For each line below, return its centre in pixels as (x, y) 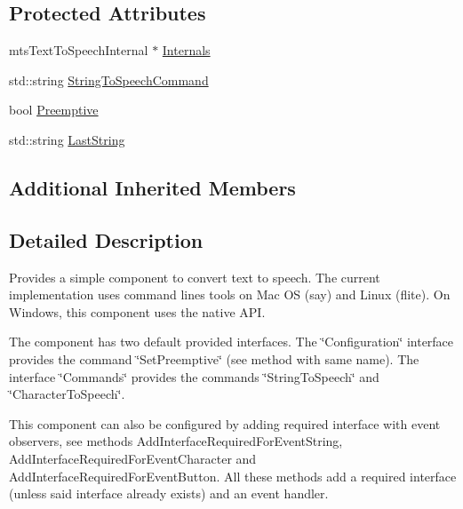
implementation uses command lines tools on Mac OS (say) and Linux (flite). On (230, 294)
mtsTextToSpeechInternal (79, 50)
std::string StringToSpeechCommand (109, 80)
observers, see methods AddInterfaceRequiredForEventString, (176, 441)
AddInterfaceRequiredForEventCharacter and (133, 458)
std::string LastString (67, 139)
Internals (186, 50)
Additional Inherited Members (152, 187)
